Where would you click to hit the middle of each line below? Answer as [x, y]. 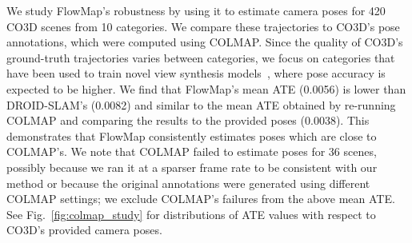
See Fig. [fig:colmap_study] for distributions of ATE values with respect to [191, 214]
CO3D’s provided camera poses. [84, 230]
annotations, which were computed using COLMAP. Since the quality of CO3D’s [205, 42]
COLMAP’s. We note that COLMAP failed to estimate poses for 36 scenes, [192, 151]
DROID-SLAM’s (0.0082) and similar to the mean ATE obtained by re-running [201, 104]
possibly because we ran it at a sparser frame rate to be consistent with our [192, 167]
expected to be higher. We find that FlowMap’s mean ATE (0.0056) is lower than [206, 88]
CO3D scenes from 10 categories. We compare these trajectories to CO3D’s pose [203, 26]
